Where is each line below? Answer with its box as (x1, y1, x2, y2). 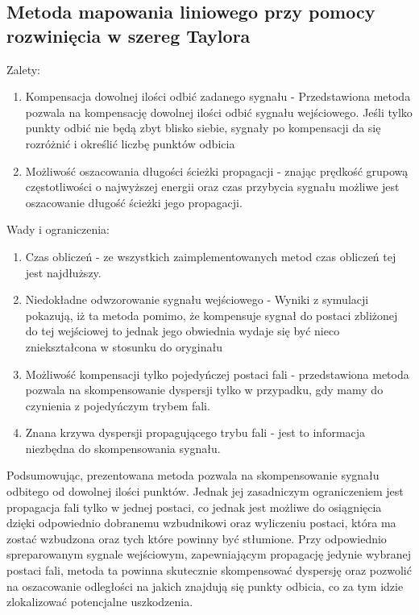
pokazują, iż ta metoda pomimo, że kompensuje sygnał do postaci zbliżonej (25, 306, 398, 323)
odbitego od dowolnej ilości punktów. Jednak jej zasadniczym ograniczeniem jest (6, 483, 404, 500)
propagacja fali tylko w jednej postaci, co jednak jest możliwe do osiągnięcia (6, 498, 382, 515)
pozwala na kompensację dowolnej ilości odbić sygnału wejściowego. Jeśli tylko (25, 103, 413, 120)
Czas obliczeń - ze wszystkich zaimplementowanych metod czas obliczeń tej (25, 247, 396, 264)
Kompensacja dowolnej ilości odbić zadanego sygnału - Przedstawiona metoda (25, 88, 411, 105)
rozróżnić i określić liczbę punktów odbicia (25, 135, 235, 152)
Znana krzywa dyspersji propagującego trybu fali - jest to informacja (25, 424, 366, 441)
